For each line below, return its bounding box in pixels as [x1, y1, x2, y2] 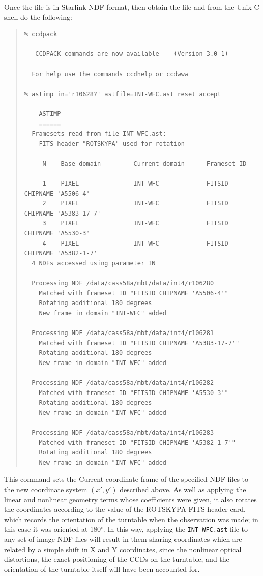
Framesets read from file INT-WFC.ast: [32, 130, 166, 138]
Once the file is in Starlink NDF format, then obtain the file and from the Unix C [4, 2, 259, 12]
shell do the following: [4, 11, 72, 22]
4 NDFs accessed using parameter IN [32, 259, 156, 267]
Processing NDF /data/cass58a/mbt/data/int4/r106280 [32, 280, 214, 287]
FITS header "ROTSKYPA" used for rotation [39, 140, 185, 147]
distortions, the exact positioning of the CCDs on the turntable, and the [4, 554, 229, 564]
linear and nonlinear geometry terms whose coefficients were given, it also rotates [4, 494, 257, 504]
